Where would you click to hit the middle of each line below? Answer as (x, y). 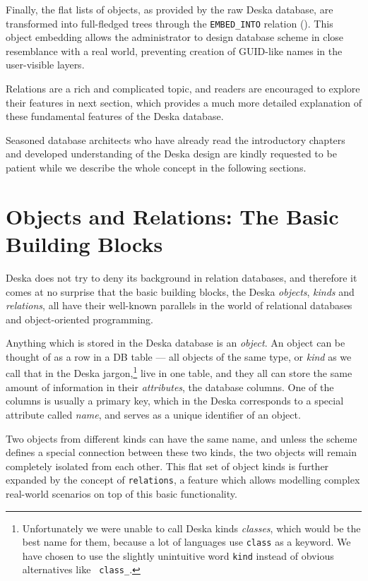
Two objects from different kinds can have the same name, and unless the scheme (182, 438)
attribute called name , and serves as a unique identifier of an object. (153, 414)
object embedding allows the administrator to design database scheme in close (175, 37)
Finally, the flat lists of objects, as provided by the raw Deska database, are (170, 9)
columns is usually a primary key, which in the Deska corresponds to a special (175, 401)
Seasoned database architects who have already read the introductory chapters (176, 139)
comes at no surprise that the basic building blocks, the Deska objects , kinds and (180, 291)
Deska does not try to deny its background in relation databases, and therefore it (182, 277)
